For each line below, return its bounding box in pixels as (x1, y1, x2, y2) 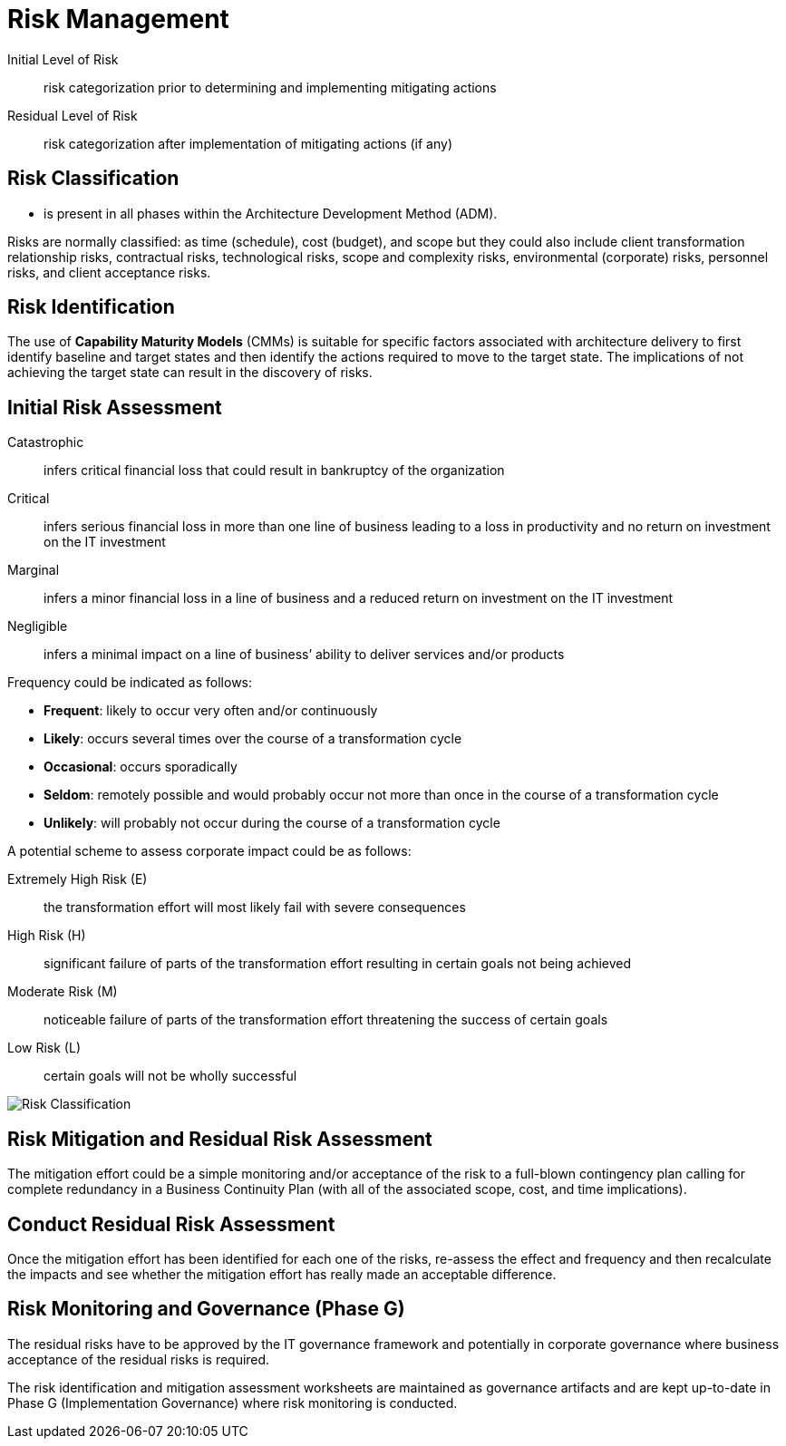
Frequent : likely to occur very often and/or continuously (44, 703, 378, 719)
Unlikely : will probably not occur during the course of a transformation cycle (44, 815, 500, 831)
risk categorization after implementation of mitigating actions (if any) (44, 135, 452, 151)
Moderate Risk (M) (7, 984, 118, 1000)
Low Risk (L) (7, 1040, 81, 1056)
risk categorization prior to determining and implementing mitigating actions (44, 79, 497, 95)
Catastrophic (7, 434, 84, 451)
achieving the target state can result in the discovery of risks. (7, 364, 373, 381)
